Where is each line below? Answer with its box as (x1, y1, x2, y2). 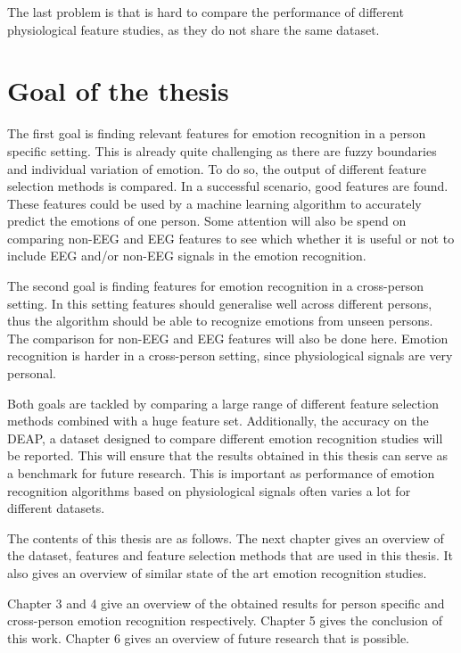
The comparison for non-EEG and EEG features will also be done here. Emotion (7, 328, 449, 347)
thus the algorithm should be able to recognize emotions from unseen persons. (7, 311, 433, 330)
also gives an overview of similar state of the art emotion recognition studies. (7, 563, 427, 582)
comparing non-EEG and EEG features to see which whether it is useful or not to (7, 228, 455, 247)
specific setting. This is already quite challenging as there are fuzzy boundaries (7, 141, 437, 160)
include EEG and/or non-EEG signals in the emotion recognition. (7, 246, 366, 265)
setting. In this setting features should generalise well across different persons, (7, 293, 432, 312)
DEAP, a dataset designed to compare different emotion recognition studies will (7, 428, 443, 447)
